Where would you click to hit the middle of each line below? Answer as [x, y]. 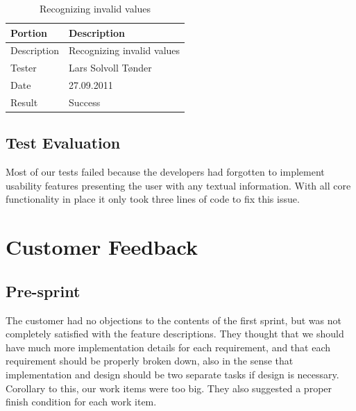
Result [24, 102]
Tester [24, 68]
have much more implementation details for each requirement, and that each [168, 347]
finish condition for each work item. [81, 402]
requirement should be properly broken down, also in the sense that [150, 361]
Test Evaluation [63, 143]
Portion [29, 32]
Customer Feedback [102, 247]
